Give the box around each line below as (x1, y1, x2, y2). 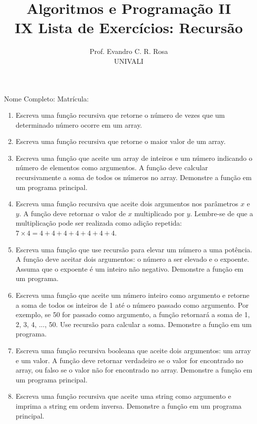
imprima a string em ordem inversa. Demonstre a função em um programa (15, 400, 242, 411)
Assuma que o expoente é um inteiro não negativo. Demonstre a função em (15, 263, 244, 274)
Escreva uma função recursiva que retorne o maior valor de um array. (15, 136, 226, 146)
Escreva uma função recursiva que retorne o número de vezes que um (15, 110, 225, 120)
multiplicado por (134, 208, 185, 218)
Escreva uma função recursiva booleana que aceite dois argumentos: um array (15, 345, 251, 355)
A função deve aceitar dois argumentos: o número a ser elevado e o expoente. (15, 254, 250, 264)
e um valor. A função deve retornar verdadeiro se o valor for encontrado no (15, 355, 244, 365)
